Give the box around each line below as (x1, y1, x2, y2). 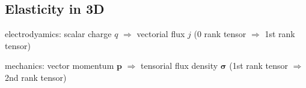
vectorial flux (136, 28, 185, 40)
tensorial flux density (140, 59, 218, 72)
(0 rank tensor (194, 28, 246, 40)
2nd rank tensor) (5, 71, 67, 83)
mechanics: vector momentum (5, 59, 114, 72)
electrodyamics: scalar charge (5, 28, 112, 40)
